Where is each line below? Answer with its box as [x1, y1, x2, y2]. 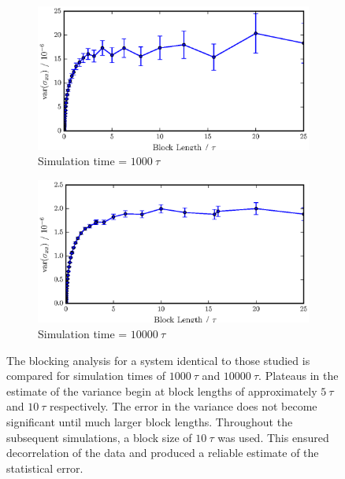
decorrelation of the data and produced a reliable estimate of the [6, 444, 319, 461]
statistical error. [6, 459, 83, 476]
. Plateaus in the [258, 367, 339, 384]
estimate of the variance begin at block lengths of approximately [6, 382, 317, 399]
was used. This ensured [217, 429, 329, 445]
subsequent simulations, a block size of [6, 429, 192, 445]
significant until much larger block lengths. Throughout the [6, 413, 293, 429]
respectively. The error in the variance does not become [50, 398, 317, 415]
